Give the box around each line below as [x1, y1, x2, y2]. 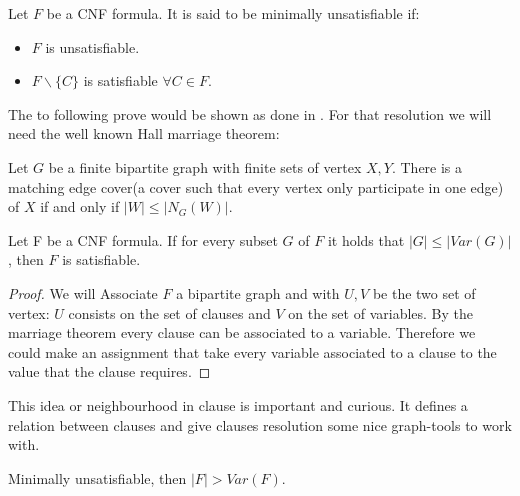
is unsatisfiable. [45, 36, 140, 57]
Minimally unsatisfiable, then [8, 467, 187, 488]
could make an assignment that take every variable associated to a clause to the [8, 341, 497, 362]
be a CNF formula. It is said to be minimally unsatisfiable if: [46, 3, 420, 23]
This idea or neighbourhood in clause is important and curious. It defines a [8, 394, 468, 415]
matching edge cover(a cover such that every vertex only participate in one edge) [8, 176, 504, 197]
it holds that [327, 229, 405, 250]
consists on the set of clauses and [68, 302, 271, 323]
